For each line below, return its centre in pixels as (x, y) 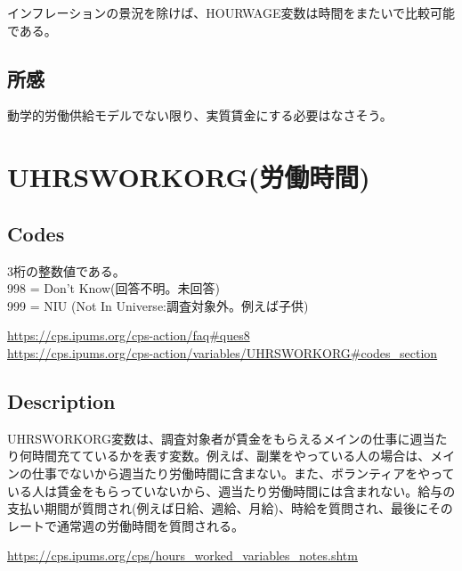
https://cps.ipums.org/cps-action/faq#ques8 (129, 335)
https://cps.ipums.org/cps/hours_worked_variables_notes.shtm (182, 555)
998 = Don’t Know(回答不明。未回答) (113, 288)
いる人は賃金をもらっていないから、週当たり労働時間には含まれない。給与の (231, 490)
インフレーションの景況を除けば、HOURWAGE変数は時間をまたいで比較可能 (231, 12)
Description (61, 400)
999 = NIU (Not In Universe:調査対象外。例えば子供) (158, 305)
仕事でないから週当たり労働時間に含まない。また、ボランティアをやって (243, 473)
